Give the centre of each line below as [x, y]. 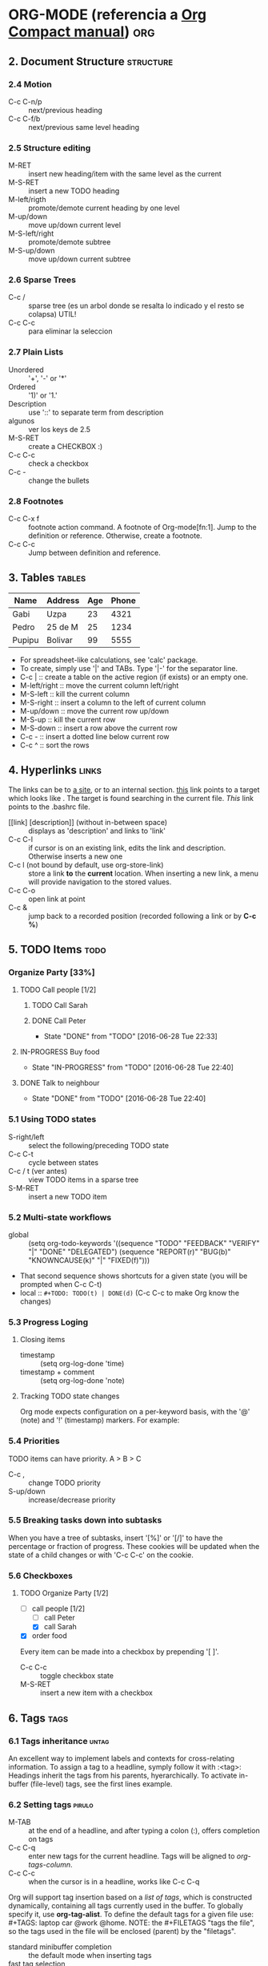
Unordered [26, 370]
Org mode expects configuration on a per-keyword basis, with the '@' [135, 1412]
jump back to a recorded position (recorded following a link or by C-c [142, 916]
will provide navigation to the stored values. [100, 882]
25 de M [62, 627]
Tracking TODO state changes [70, 1396]
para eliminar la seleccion [70, 331]
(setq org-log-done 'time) [82, 1364]
